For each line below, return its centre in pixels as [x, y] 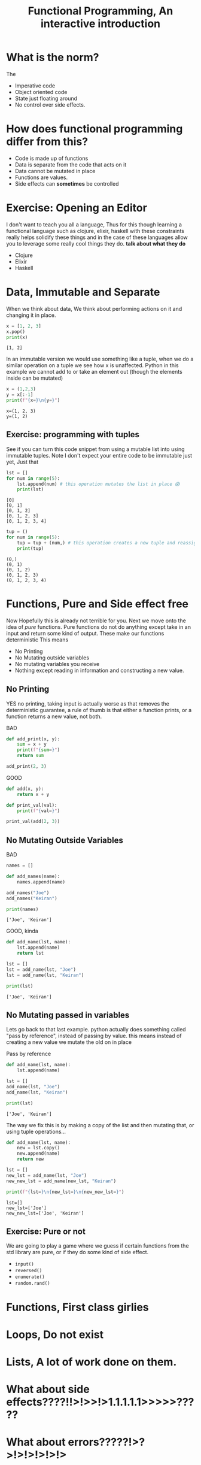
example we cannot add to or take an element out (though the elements [94, 372]
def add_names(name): [33, 876]
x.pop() [16, 332]
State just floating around [46, 98]
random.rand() [32, 1284]
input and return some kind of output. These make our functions [85, 633]
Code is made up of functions [51, 158]
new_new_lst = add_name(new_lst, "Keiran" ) [61, 1181]
